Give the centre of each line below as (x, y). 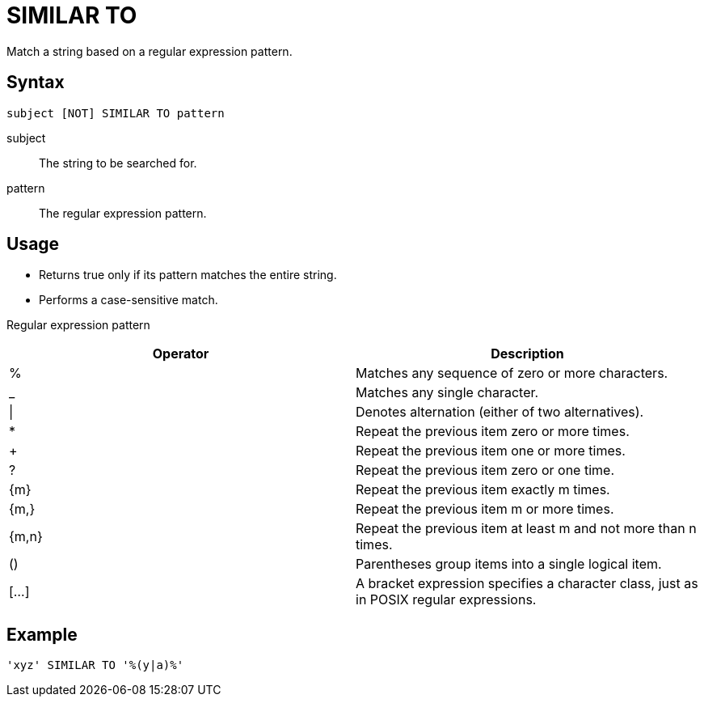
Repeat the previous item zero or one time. (485, 470)
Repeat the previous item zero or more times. (493, 432)
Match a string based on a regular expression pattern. (150, 51)
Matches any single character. (447, 393)
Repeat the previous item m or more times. (485, 509)
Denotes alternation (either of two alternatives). (500, 412)
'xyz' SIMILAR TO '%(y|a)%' (95, 665)
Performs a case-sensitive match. (129, 300)
